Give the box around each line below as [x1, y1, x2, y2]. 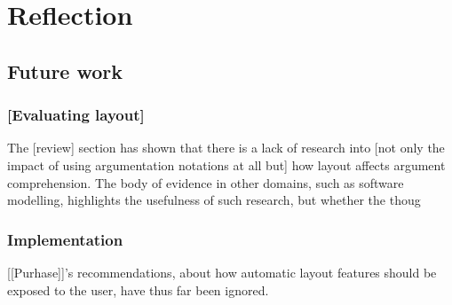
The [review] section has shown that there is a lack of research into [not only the [7, 138, 445, 157]
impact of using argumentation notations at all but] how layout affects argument [7, 155, 446, 174]
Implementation [7, 228, 123, 250]
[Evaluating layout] [7, 104, 145, 126]
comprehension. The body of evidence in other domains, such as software [7, 173, 404, 192]
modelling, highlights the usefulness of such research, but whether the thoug [7, 191, 421, 209]
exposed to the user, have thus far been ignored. [7, 280, 269, 299]
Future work [7, 57, 123, 84]
